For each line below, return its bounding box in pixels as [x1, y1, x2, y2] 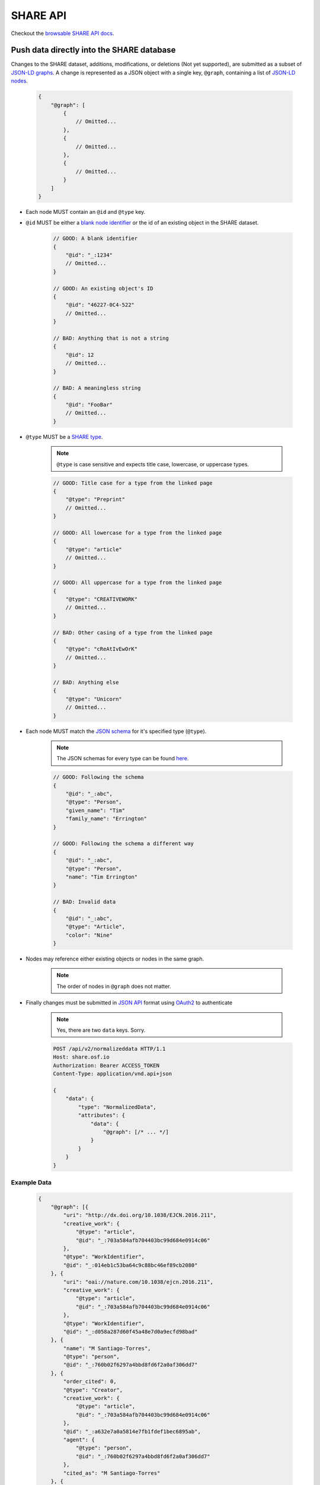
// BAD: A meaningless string [53, 385, 141, 391]
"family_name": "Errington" [65, 816, 148, 822]
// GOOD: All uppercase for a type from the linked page [53, 579, 222, 586]
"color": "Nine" [65, 931, 113, 939]
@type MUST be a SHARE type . [25, 433, 103, 440]
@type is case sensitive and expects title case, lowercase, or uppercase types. [56, 460, 249, 467]
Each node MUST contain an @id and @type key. [25, 208, 146, 215]
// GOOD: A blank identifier [53, 235, 138, 242]
